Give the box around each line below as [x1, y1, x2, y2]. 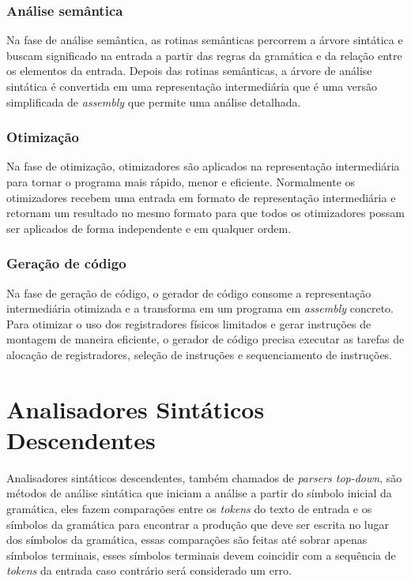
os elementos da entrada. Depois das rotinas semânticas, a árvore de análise [6, 62, 372, 79]
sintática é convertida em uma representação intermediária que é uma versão [6, 78, 378, 94]
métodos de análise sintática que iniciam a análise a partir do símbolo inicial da [6, 485, 392, 501]
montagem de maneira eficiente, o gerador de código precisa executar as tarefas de [6, 331, 405, 347]
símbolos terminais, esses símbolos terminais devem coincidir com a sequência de [6, 546, 396, 563]
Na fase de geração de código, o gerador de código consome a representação [6, 284, 371, 301]
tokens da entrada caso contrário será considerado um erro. [6, 562, 292, 579]
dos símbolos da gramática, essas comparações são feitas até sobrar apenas [6, 531, 368, 548]
